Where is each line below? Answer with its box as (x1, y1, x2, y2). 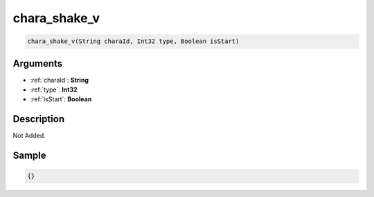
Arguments (12, 58, 63, 69)
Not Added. (12, 132, 46, 140)
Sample (12, 150, 46, 162)
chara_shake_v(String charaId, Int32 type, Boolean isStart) (27, 37, 240, 45)
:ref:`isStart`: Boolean (30, 95, 92, 103)
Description (12, 113, 65, 125)
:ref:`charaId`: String (30, 76, 89, 84)
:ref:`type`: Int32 (30, 85, 78, 94)
